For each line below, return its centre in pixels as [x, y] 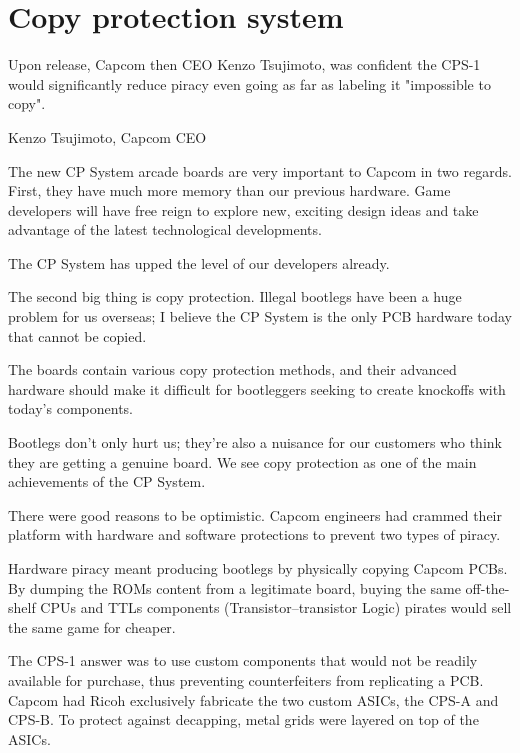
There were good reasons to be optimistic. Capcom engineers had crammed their [255, 514]
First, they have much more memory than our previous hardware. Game [229, 190]
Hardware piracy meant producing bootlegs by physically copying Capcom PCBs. [258, 568]
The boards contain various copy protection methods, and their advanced [232, 369]
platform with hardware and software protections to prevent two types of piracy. [254, 534]
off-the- [487, 587]
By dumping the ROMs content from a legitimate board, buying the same [234, 587]
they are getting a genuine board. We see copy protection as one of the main [242, 461]
